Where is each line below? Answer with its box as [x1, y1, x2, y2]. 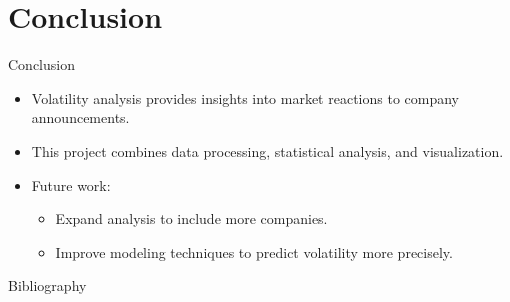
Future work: [31, 174, 111, 195]
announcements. [31, 107, 130, 128]
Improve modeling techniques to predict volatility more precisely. [55, 241, 453, 262]
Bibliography [8, 275, 87, 296]
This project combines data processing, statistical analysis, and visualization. [31, 140, 504, 161]
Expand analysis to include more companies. [55, 208, 328, 229]
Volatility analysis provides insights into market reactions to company [31, 87, 459, 108]
